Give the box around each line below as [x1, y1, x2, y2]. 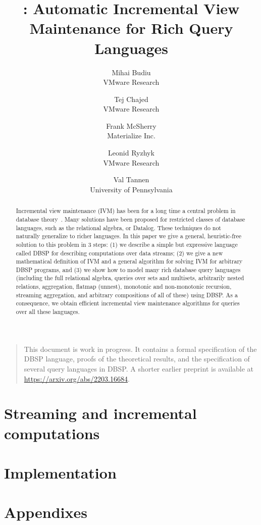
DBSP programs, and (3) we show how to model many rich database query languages [16, 265, 241, 274]
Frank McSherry [106, 120, 156, 131]
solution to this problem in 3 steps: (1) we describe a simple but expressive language [16, 240, 238, 248]
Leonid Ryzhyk [108, 147, 154, 158]
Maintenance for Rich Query [29, 18, 233, 38]
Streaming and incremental [4, 403, 197, 424]
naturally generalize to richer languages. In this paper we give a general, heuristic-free [16, 232, 242, 240]
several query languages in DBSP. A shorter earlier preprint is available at [24, 363, 254, 374]
